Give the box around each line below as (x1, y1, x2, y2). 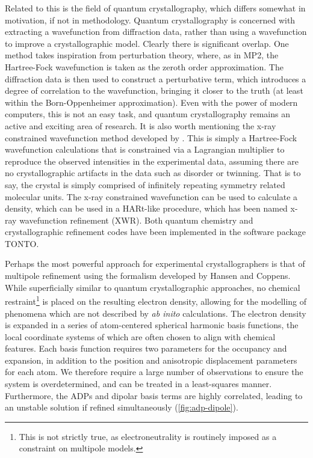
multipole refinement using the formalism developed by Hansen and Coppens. (5, 269, 291, 282)
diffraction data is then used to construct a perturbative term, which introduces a (5, 72, 306, 85)
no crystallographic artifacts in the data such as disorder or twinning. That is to (5, 166, 301, 179)
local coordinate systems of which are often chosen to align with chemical (5, 330, 276, 343)
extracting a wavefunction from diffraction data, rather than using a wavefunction (5, 25, 307, 38)
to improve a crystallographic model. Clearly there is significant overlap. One (5, 37, 289, 49)
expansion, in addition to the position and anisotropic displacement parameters (5, 353, 297, 366)
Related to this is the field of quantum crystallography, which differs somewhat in (5, 2, 306, 14)
